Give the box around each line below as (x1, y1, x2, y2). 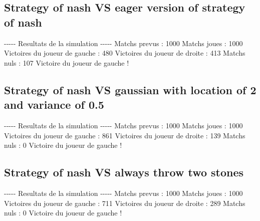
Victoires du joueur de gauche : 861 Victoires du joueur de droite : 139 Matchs (4, 130, 245, 140)
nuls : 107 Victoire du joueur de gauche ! (4, 57, 129, 68)
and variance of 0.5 (4, 97, 104, 112)
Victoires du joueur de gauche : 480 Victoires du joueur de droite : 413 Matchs (4, 48, 245, 58)
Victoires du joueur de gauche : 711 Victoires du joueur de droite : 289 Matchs (4, 197, 245, 208)
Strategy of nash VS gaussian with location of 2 (4, 82, 256, 97)
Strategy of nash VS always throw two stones (4, 164, 244, 180)
